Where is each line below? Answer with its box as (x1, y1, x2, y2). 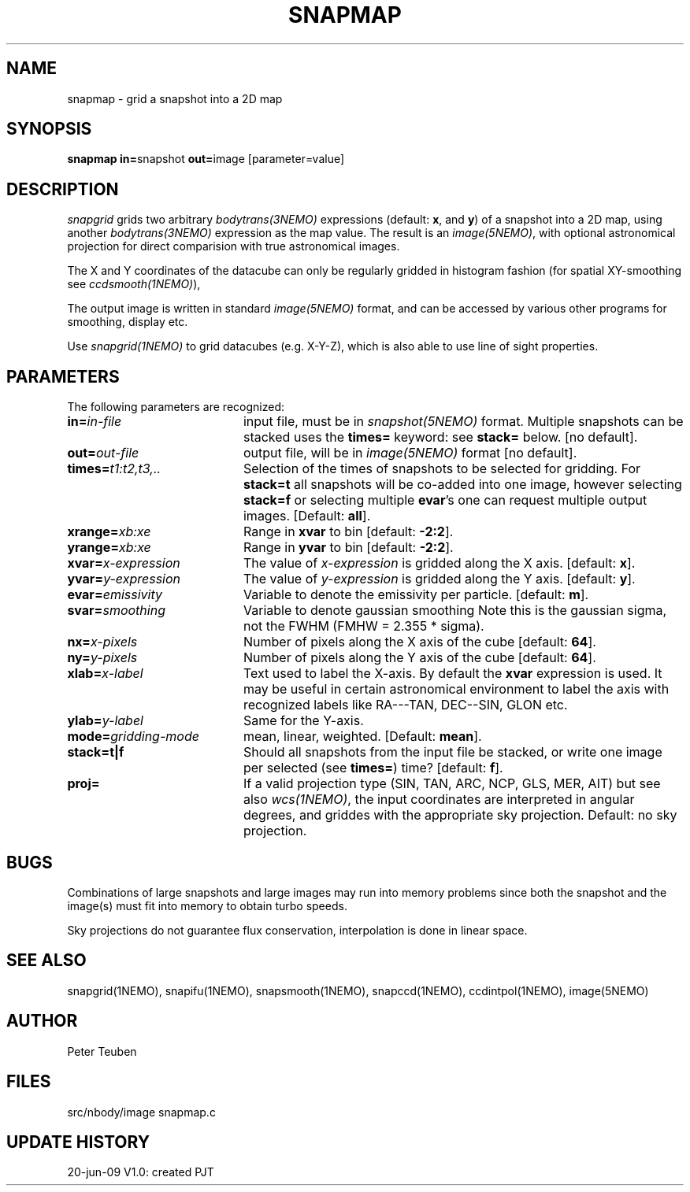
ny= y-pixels (67, 650, 138, 666)
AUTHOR (6, 1011, 78, 1031)
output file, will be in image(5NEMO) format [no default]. (243, 445, 577, 461)
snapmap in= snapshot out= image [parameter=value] (67, 152, 345, 166)
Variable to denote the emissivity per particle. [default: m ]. (243, 587, 589, 603)
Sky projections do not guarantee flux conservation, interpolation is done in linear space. (67, 923, 528, 937)
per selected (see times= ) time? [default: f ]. (243, 760, 503, 776)
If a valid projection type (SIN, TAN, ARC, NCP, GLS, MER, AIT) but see (243, 776, 661, 792)
